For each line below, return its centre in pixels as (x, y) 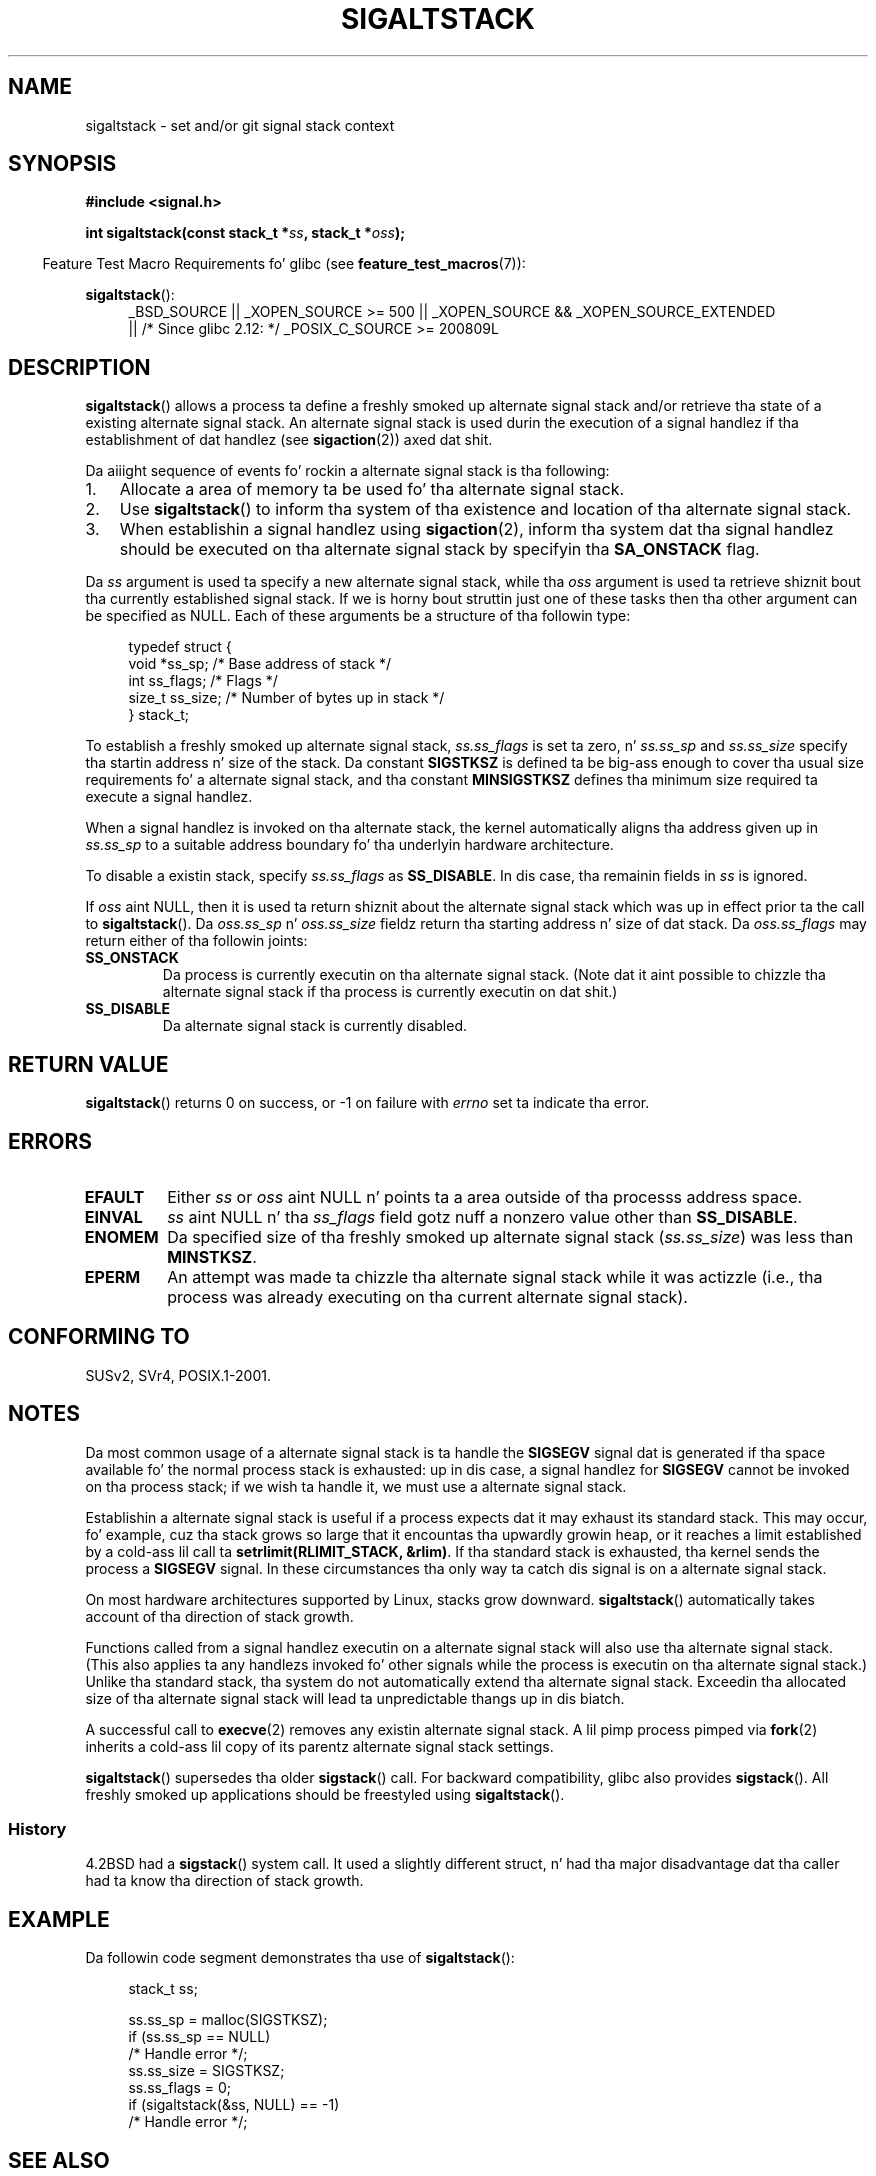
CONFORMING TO (99, 1337)
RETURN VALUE (88, 1064)
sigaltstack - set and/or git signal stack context (240, 125)
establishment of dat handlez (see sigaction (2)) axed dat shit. (289, 440)
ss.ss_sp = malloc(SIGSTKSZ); (228, 2020)
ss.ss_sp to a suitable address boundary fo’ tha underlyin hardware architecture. (349, 845)
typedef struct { (180, 647)
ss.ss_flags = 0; (179, 2088)
